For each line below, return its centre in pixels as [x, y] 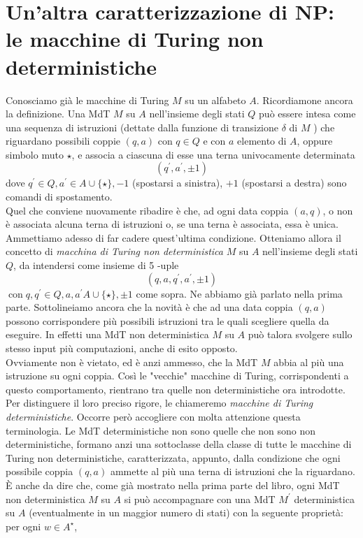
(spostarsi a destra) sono [294, 183]
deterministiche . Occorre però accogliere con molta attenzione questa [153, 416]
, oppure [315, 141]
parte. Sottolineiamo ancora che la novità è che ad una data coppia [149, 307]
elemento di [262, 141]
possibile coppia [40, 471]
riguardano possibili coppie [63, 141]
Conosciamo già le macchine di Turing [87, 100]
